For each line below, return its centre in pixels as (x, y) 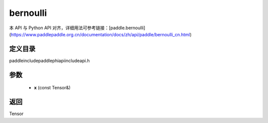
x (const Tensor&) (52, 88)
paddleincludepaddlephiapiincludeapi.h (49, 61)
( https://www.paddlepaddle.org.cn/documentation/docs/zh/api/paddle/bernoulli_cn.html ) (100, 34)
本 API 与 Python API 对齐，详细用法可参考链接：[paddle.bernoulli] (77, 28)
